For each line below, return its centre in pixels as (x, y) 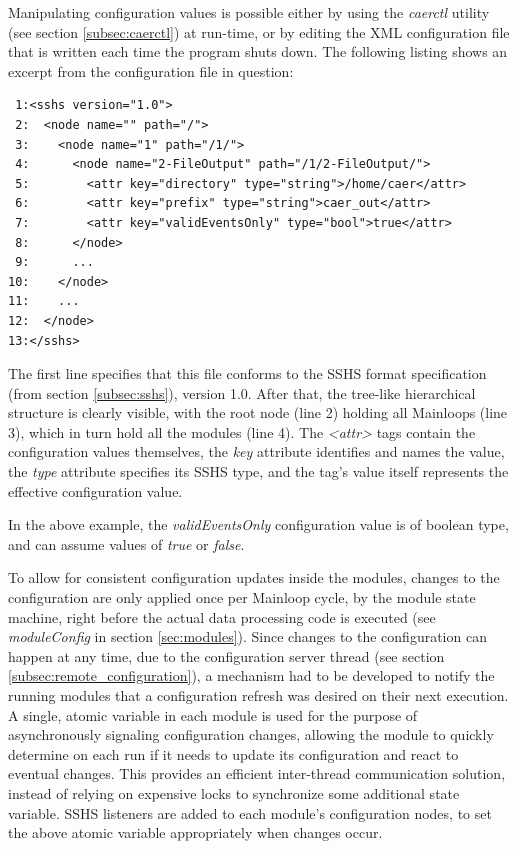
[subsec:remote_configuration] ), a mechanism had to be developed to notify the (251, 675)
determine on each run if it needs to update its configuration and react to (233, 753)
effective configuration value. (95, 490)
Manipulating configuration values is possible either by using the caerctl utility (249, 12)
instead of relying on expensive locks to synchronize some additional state (234, 792)
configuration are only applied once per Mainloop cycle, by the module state (242, 597)
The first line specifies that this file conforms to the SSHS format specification (247, 373)
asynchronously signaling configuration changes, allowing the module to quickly (251, 734)
